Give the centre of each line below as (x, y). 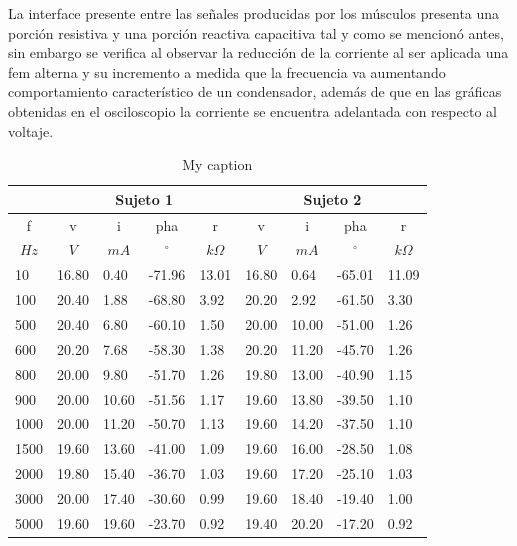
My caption (217, 164)
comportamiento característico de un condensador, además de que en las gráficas (255, 91)
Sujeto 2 (332, 198)
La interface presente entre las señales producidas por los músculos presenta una (254, 13)
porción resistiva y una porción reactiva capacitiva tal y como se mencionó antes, (256, 32)
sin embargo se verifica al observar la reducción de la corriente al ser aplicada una (258, 52)
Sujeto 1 (144, 198)
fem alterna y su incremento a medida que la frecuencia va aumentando (227, 71)
